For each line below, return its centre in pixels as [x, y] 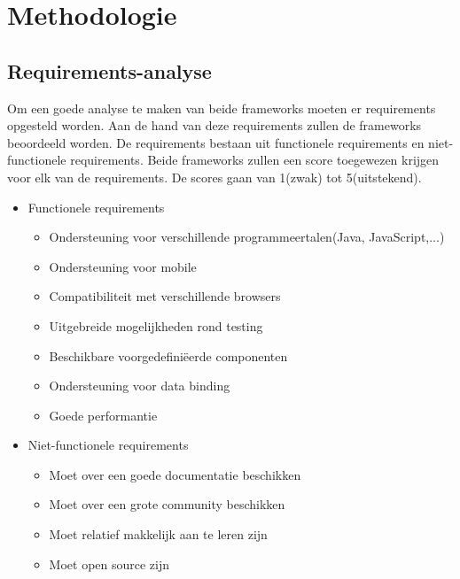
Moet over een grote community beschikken [167, 504]
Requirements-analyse [109, 70]
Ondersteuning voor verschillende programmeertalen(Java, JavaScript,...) [247, 237]
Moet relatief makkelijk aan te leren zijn [158, 534]
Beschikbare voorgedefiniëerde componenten [168, 355]
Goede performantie [103, 415]
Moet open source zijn [109, 564]
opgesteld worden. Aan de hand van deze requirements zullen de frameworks [214, 125]
